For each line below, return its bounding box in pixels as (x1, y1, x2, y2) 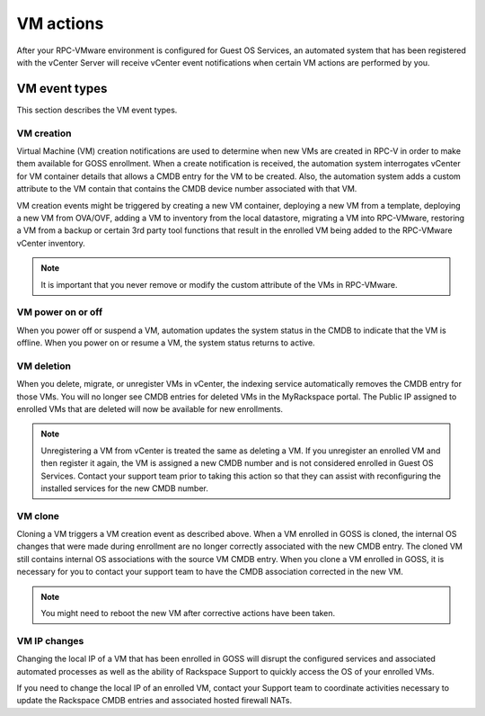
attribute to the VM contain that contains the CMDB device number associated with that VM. (16, 183, 357, 194)
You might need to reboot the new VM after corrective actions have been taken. (40, 608, 336, 618)
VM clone (16, 509, 60, 522)
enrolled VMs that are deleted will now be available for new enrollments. (16, 403, 283, 414)
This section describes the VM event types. (16, 104, 178, 115)
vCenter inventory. (16, 237, 85, 248)
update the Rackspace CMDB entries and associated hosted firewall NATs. (16, 695, 292, 706)
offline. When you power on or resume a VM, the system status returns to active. (16, 337, 315, 348)
